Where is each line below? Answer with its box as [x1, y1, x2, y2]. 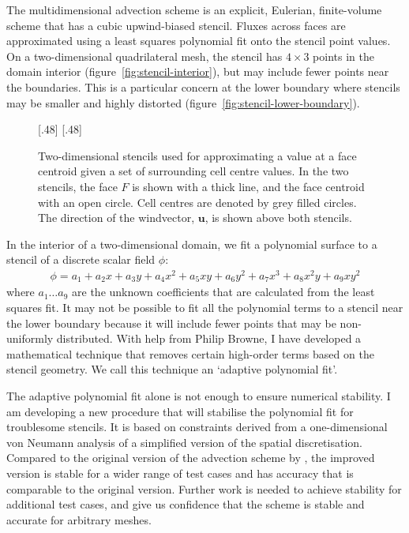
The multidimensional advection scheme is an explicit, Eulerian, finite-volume [6, 2, 382, 17]
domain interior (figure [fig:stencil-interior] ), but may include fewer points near [6, 63, 389, 80]
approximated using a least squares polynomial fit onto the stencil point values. [6, 32, 391, 49]
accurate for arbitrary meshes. [6, 511, 152, 527]
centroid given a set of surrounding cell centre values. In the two [38, 163, 349, 179]
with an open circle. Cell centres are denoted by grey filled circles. [38, 193, 357, 210]
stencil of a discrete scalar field [6, 251, 156, 268]
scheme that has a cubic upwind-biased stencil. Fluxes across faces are [6, 17, 346, 33]
